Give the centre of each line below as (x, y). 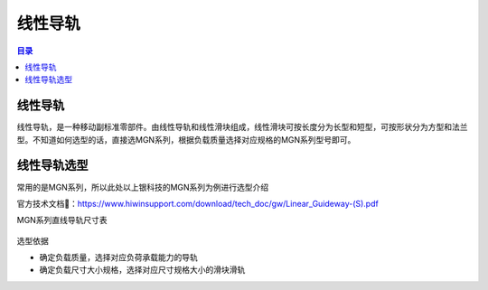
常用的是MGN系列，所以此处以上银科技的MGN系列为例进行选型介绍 (143, 187)
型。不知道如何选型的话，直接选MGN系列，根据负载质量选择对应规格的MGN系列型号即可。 (186, 139)
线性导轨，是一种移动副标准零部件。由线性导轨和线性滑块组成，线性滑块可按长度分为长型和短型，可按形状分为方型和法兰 (242, 127)
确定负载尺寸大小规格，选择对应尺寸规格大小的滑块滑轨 (142, 270)
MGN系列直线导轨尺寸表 (62, 220)
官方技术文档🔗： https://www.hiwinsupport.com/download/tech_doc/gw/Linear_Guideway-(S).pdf (197, 203)
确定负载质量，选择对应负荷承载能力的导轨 (118, 257)
